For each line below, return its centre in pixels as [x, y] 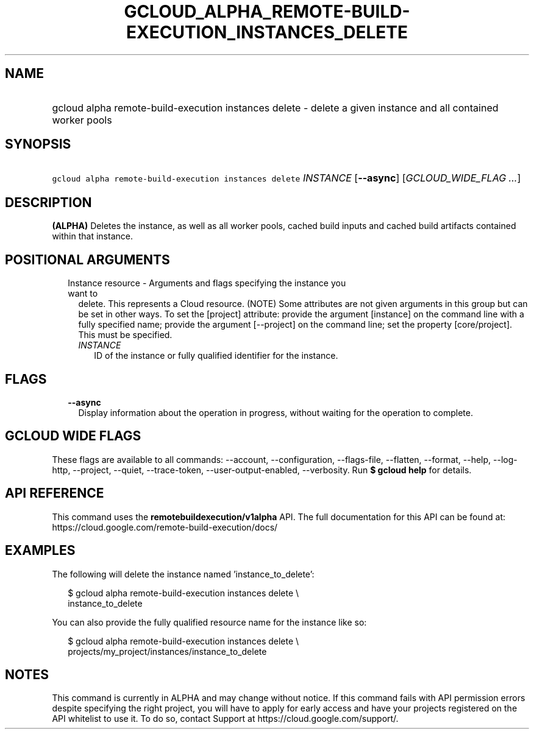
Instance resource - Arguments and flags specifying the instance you [207, 283]
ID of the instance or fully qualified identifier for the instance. [216, 356]
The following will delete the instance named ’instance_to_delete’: [183, 574]
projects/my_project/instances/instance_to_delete [167, 651]
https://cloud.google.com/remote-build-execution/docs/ [165, 527]
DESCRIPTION [48, 202]
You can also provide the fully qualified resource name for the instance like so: [209, 622]
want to [83, 294]
